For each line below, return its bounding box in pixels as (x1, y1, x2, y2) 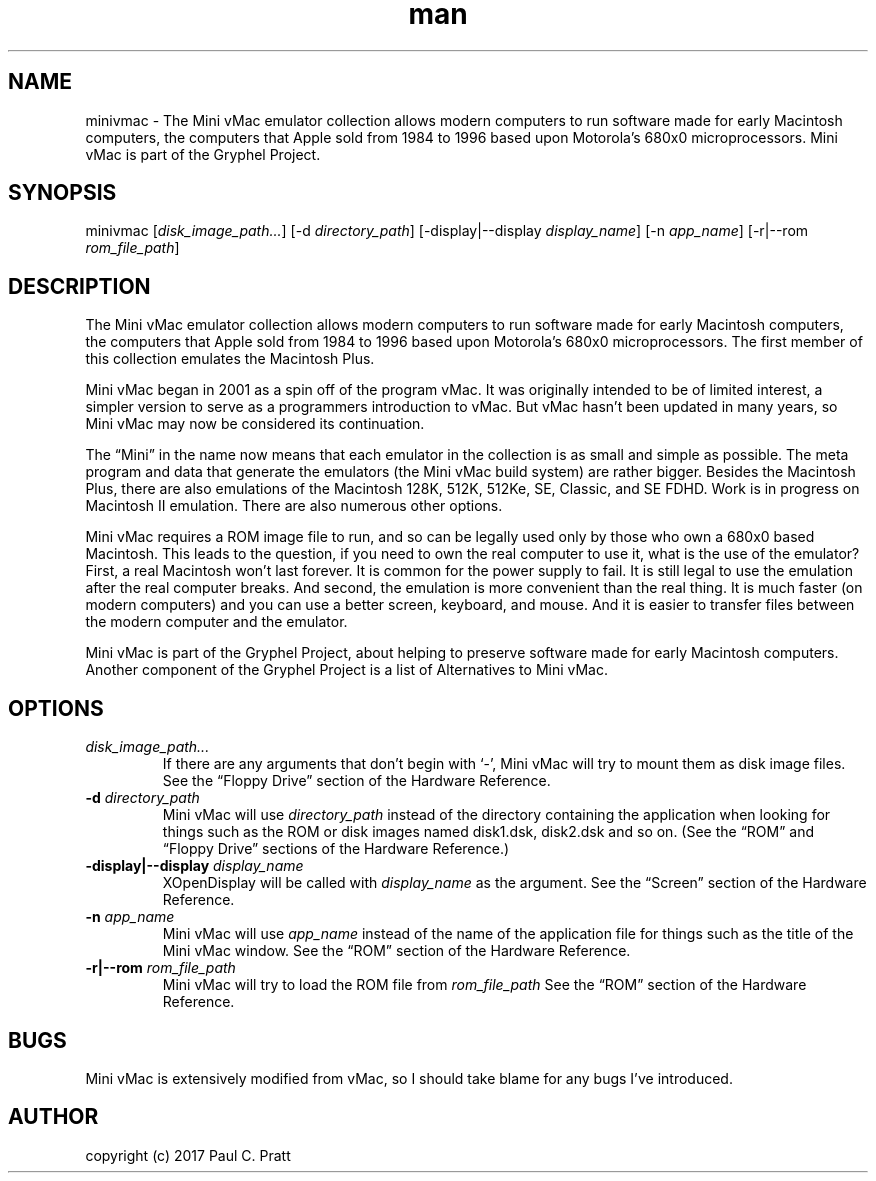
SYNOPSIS (8, 180, 117, 206)
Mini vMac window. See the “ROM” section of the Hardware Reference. (162, 942, 631, 960)
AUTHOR (8, 1104, 99, 1130)
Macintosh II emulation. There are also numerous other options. (85, 497, 503, 515)
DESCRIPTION (8, 273, 151, 299)
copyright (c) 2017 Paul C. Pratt (85, 1146, 291, 1164)
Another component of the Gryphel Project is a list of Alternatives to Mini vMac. (85, 661, 608, 679)
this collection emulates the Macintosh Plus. (85, 350, 375, 368)
